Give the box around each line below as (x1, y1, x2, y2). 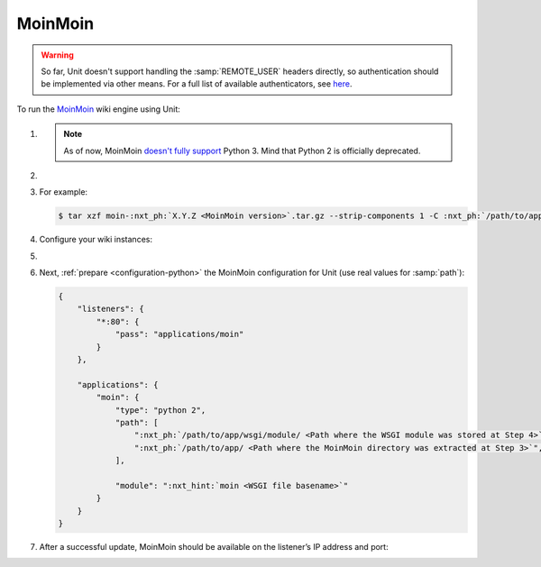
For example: (39, 187, 88, 197)
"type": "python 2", (115, 405, 206, 415)
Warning (41, 50, 74, 60)
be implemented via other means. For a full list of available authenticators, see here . (41, 78, 353, 89)
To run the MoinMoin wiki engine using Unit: (16, 104, 180, 114)
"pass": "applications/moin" (115, 329, 244, 340)
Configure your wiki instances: (39, 234, 153, 245)
